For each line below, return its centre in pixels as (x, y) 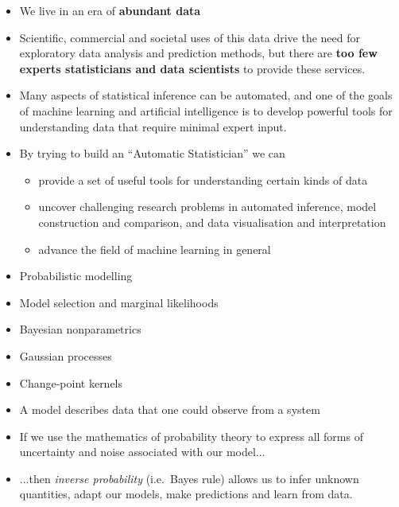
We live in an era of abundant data (110, 10)
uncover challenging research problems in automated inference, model (207, 207)
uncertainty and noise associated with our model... (142, 452)
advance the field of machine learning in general (155, 249)
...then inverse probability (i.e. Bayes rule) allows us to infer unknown (189, 478)
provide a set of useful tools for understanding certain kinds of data (203, 179)
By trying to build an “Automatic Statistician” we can (152, 153)
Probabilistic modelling (76, 276)
